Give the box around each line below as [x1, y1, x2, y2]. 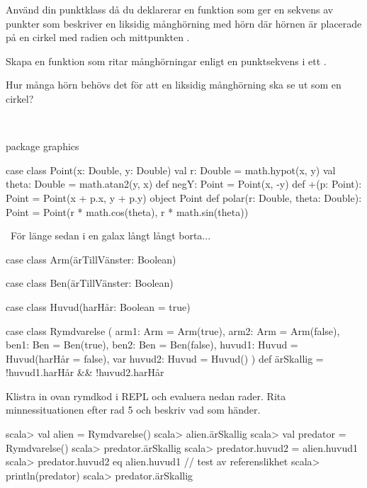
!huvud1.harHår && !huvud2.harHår [6, 365, 164, 380]
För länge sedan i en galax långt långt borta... [10, 228, 211, 243]
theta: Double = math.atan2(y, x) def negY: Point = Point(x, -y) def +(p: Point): [6, 176, 362, 191]
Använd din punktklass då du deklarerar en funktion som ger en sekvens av [6, 2, 334, 16]
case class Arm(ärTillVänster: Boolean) [6, 251, 176, 266]
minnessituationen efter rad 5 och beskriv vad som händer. [6, 402, 261, 417]
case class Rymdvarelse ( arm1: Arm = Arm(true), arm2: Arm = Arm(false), [6, 323, 340, 338]
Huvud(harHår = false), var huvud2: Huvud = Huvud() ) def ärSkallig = [6, 351, 324, 365]
